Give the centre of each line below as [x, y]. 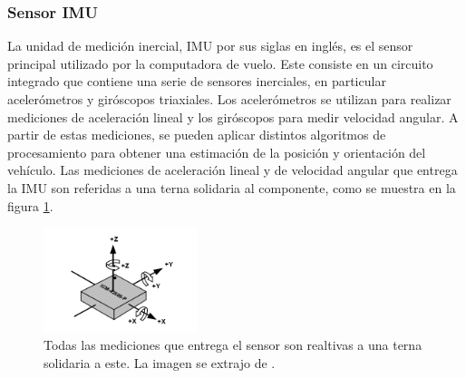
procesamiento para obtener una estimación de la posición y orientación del [217, 152]
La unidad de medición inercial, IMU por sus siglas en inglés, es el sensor [210, 46]
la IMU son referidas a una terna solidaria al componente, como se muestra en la [232, 187]
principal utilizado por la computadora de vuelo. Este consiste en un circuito [220, 63]
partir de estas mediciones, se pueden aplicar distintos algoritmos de [197, 135]
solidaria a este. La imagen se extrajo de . [160, 362]
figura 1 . [30, 205]
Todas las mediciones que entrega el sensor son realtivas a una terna [233, 345]
